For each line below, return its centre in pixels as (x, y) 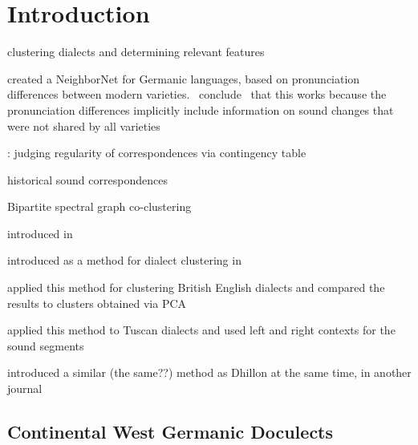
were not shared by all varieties (84, 125)
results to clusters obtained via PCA (97, 303)
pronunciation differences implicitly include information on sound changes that (201, 109)
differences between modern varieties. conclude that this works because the (197, 94)
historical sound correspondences (87, 179)
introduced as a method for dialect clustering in (124, 260)
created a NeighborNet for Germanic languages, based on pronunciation (184, 78)
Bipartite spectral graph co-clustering (99, 206)
